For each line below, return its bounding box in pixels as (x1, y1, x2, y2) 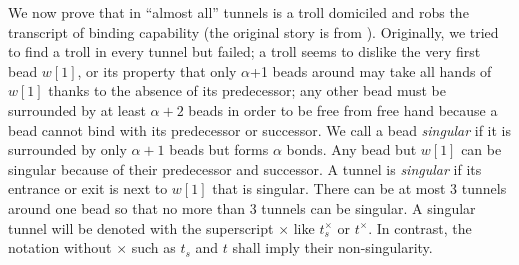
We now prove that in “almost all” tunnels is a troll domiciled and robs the (8, 2, 469, 22)
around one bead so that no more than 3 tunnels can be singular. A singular (8, 197, 476, 218)
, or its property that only (77, 60, 237, 81)
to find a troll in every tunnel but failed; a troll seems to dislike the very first (8, 41, 481, 62)
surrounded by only (8, 139, 127, 160)
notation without (8, 237, 112, 258)
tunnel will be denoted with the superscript (8, 217, 274, 238)
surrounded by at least (8, 99, 146, 120)
